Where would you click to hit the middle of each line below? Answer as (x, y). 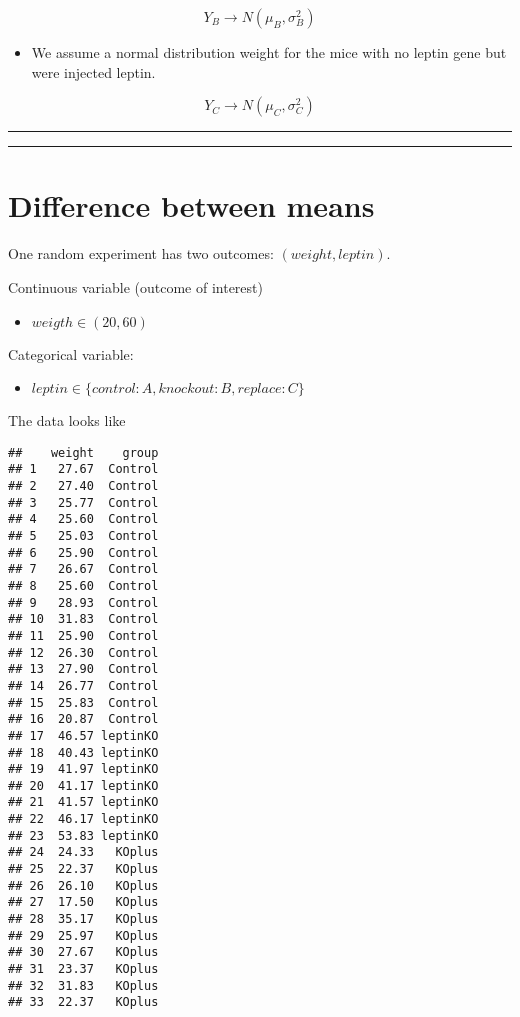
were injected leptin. (93, 71)
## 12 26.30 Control (83, 652)
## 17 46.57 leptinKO (83, 735)
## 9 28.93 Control (83, 602)
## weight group (83, 452)
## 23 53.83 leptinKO (83, 835)
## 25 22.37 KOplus (83, 869)
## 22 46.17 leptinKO (83, 819)
